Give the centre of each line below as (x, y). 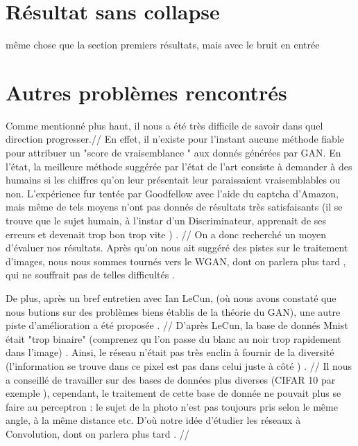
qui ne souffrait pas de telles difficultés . (90, 275)
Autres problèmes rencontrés (146, 92)
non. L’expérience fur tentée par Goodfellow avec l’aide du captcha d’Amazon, (172, 193)
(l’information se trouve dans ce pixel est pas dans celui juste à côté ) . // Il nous (179, 365)
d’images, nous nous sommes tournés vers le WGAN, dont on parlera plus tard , (176, 261)
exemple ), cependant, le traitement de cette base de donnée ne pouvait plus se (173, 393)
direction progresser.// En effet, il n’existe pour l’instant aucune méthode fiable (175, 139)
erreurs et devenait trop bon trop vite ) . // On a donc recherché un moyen (166, 234)
